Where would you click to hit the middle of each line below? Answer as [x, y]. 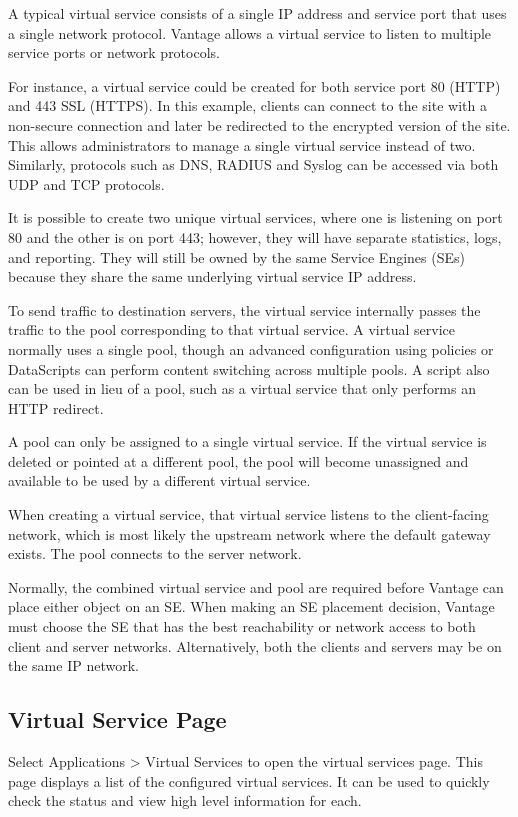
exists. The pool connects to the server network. [155, 553]
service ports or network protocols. [114, 52]
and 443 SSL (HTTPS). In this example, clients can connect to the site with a [247, 105]
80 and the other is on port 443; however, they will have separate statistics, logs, [255, 236]
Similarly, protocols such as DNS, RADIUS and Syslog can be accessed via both [253, 164]
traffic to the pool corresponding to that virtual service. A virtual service [231, 329]
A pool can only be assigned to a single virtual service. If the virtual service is [247, 441]
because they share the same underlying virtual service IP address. [212, 276]
